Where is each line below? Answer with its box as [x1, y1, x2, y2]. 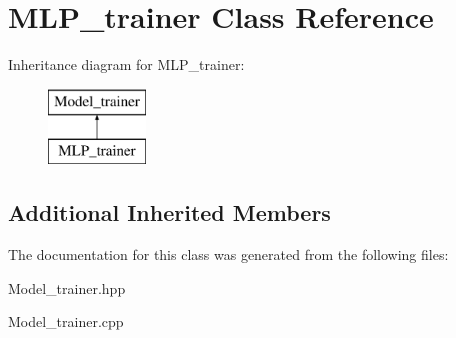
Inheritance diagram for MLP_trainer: [8, 54, 245, 75]
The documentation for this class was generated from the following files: [8, 244, 449, 265]
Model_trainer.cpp [8, 311, 124, 332]
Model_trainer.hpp [8, 277, 126, 298]
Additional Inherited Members [8, 197, 331, 228]
